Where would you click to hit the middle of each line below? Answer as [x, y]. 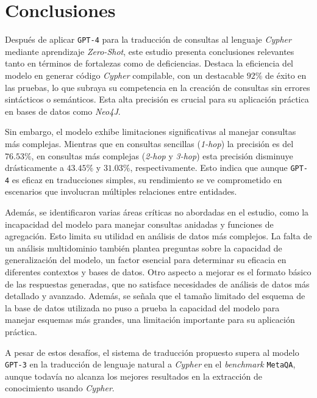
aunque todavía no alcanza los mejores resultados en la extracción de [134, 376]
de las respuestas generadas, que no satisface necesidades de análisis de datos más [157, 284]
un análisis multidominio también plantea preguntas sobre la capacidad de [144, 248]
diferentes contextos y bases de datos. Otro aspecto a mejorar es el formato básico [158, 272]
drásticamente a [34, 168]
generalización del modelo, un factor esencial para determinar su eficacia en [146, 260]
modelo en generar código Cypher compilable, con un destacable [125, 75]
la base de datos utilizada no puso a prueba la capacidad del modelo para [142, 307]
